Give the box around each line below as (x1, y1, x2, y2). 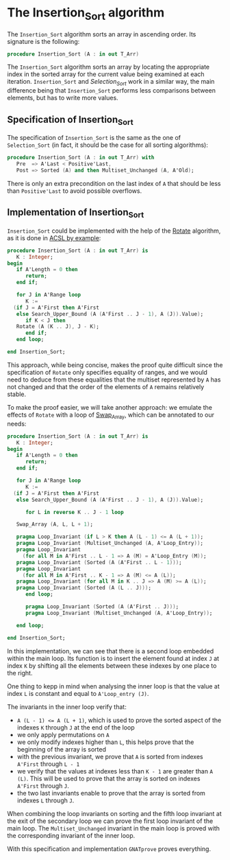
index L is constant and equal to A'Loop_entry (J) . (7, 689, 149, 697)
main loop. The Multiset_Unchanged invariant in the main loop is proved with (7, 824, 220, 832)
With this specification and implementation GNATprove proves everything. (7, 844, 211, 852)
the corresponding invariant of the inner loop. (7, 831, 136, 839)
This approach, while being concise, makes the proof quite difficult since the (7, 360, 223, 369)
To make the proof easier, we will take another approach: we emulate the (7, 403, 212, 411)
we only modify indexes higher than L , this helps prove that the (16, 738, 194, 746)
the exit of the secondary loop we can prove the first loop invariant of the (7, 817, 214, 825)
